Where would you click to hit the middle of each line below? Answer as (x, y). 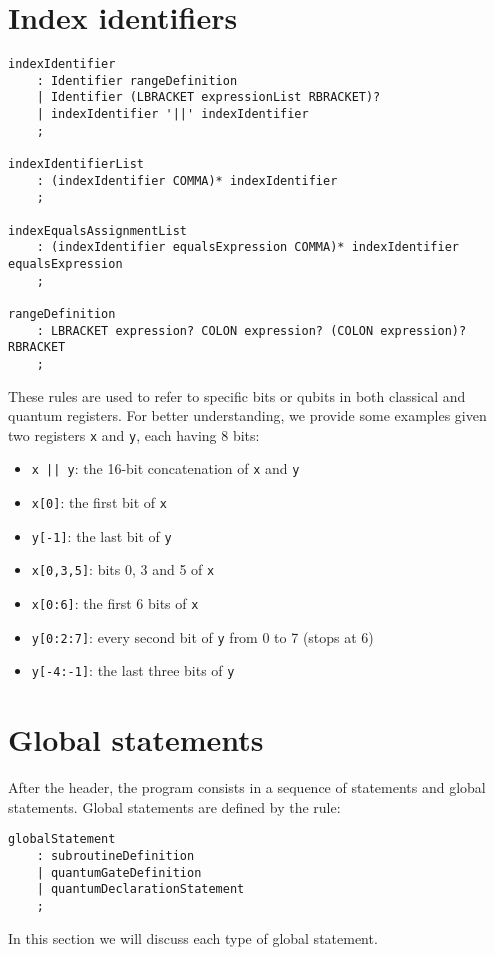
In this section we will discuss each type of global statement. (193, 937)
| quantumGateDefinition (119, 872)
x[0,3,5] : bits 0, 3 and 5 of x (123, 569)
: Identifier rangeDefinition (137, 80)
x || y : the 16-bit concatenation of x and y (165, 468)
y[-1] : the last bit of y (101, 535)
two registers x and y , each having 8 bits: (134, 434)
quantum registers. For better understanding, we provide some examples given (247, 415)
